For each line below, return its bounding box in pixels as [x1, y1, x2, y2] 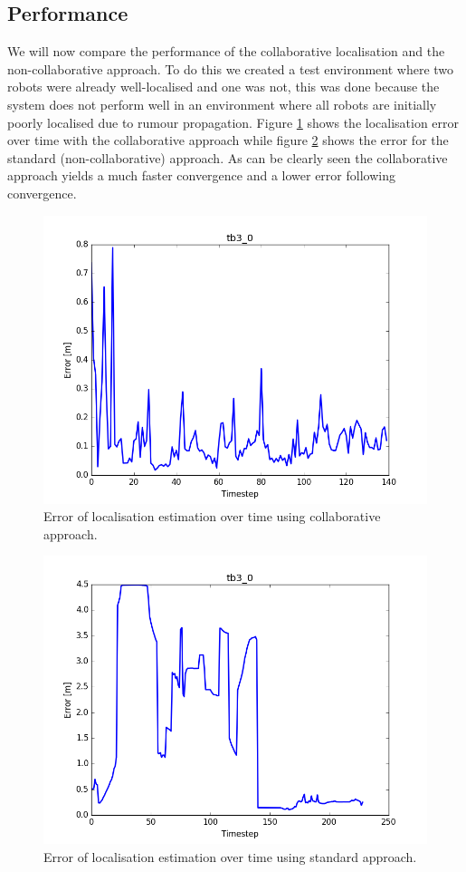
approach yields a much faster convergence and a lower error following [7, 166, 395, 185]
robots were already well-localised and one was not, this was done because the [7, 77, 440, 96]
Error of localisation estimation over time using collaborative [43, 507, 381, 526]
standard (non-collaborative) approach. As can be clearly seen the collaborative [7, 148, 448, 167]
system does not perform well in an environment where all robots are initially [7, 94, 437, 113]
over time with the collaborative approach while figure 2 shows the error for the [7, 131, 449, 150]
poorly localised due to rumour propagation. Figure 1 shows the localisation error [7, 112, 460, 131]
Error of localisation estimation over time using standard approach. [43, 847, 417, 866]
